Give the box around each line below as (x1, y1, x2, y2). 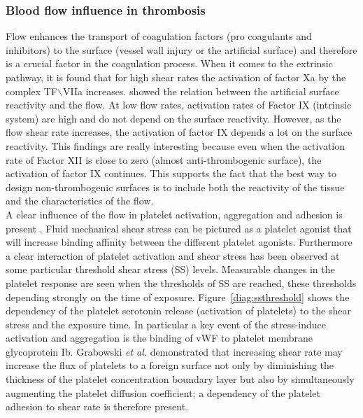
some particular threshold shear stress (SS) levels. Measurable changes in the (6, 262, 335, 277)
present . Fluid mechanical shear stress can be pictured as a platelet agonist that (6, 221, 352, 235)
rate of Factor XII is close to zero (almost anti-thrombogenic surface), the (6, 152, 322, 167)
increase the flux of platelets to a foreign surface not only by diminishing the (6, 358, 334, 372)
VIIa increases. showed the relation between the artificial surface (63, 83, 339, 98)
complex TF (6, 83, 58, 98)
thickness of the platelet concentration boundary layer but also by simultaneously (6, 372, 355, 386)
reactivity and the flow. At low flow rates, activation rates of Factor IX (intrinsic (6, 97, 352, 112)
